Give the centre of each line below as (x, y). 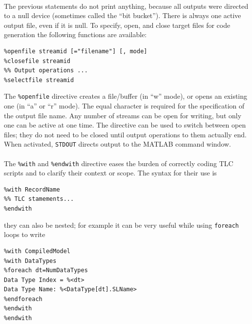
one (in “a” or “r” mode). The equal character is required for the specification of (124, 106)
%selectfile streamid (39, 80)
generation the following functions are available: (75, 34)
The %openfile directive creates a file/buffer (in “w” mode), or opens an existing (126, 96)
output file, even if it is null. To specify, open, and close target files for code (117, 25)
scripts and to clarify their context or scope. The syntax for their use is (110, 173)
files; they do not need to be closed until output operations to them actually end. (125, 134)
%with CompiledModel (37, 251)
